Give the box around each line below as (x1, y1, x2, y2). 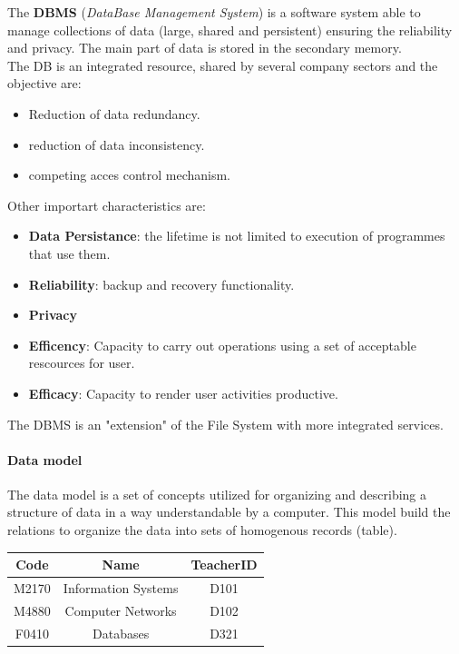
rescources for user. (28, 353, 135, 372)
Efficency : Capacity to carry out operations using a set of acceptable (28, 335, 416, 354)
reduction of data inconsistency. (28, 134, 205, 154)
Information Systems (63, 579, 179, 598)
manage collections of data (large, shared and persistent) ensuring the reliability (7, 20, 453, 39)
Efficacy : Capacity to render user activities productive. (28, 383, 338, 402)
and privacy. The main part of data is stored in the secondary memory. (7, 38, 402, 57)
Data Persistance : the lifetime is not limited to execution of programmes (28, 226, 445, 245)
